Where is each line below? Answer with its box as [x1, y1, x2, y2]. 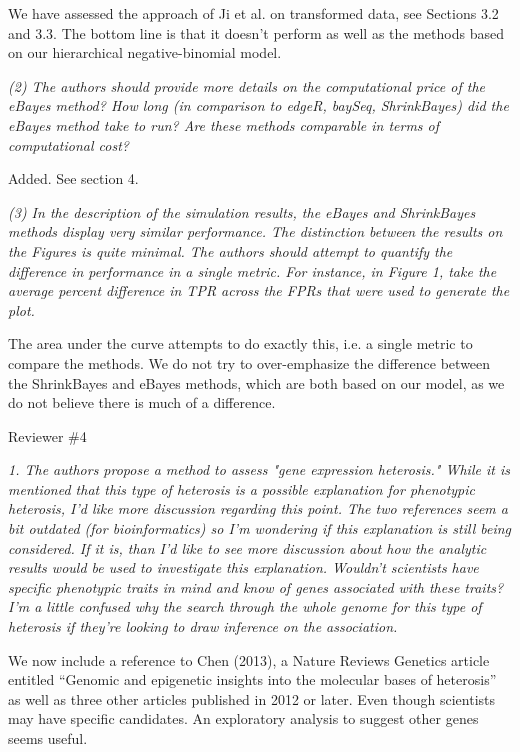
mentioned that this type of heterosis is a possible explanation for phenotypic [8, 478, 476, 499]
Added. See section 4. [8, 168, 139, 189]
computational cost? [8, 134, 129, 155]
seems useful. [8, 728, 88, 748]
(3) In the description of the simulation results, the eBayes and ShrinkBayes [8, 201, 476, 222]
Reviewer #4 [8, 425, 87, 446]
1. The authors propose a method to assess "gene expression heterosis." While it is [8, 459, 510, 480]
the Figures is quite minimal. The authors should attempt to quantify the [8, 240, 453, 261]
